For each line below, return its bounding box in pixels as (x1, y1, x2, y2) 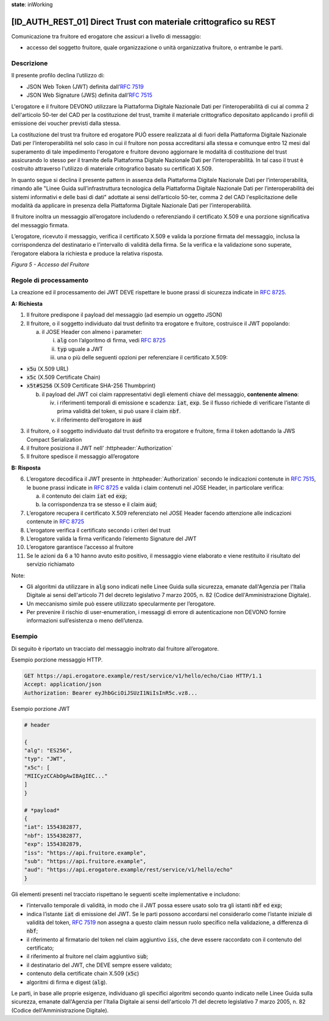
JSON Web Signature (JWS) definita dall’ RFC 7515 (26, 91, 152, 99)
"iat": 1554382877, (24, 824, 82, 831)
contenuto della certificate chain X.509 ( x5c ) (26, 970, 140, 977)
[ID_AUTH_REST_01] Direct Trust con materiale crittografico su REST (11, 16, 276, 27)
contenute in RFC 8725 (26, 518, 85, 525)
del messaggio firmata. (11, 221, 69, 228)
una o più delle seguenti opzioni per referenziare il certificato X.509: (57, 354, 228, 361)
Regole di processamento (11, 276, 88, 284)
